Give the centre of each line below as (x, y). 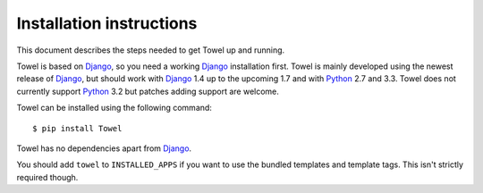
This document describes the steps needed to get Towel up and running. (151, 50)
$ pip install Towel (77, 128)
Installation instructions (107, 23)
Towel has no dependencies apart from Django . (104, 148)
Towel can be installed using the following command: (114, 108)
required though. (47, 177)
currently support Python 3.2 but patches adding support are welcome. (148, 91)
